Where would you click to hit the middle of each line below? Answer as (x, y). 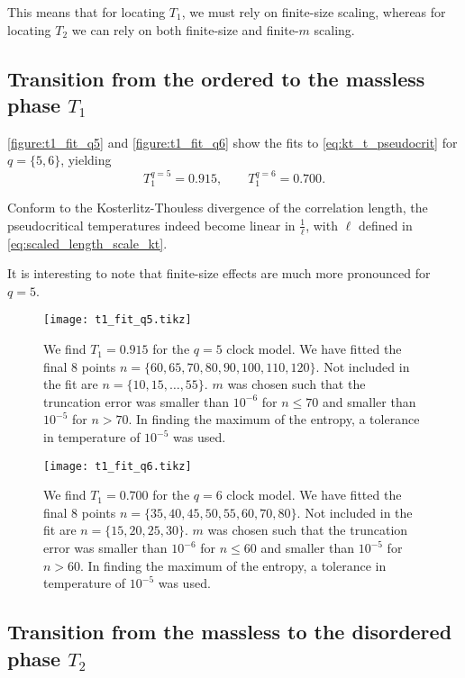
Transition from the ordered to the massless (216, 78)
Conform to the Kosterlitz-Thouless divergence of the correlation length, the (218, 208)
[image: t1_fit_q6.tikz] (118, 466)
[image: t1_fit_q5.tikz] (118, 320)
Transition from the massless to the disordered (230, 632)
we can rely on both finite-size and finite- (185, 29)
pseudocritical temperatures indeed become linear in (151, 225)
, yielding (86, 160)
